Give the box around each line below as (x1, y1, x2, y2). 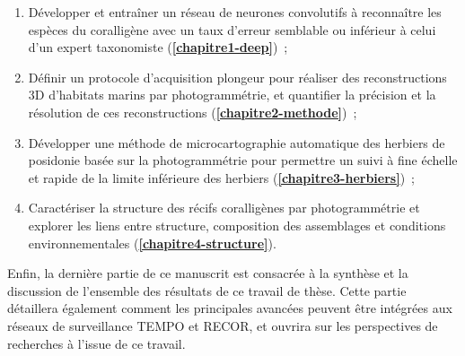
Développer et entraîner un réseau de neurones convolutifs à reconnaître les (28, 3, 442, 21)
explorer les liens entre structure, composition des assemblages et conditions (28, 215, 446, 234)
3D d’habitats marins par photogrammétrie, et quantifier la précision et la (28, 85, 436, 104)
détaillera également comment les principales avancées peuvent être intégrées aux (7, 299, 452, 317)
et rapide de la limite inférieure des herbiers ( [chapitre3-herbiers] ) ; (28, 168, 416, 187)
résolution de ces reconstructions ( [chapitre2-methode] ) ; (28, 102, 357, 121)
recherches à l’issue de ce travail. (7, 334, 186, 352)
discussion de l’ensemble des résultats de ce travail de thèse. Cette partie (7, 281, 407, 300)
